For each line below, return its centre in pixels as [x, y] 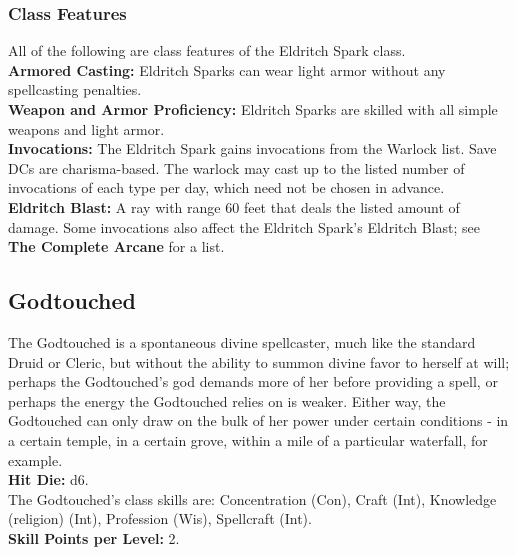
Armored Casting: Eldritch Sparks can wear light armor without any [227, 69]
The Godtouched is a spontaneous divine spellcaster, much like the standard [242, 341]
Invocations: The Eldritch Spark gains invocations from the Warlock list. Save [252, 148]
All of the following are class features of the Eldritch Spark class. [207, 50]
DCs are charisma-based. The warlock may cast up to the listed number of [236, 167]
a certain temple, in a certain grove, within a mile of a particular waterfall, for [248, 439]
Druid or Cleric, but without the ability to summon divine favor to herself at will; [259, 361]
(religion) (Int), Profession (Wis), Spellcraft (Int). [160, 518]
